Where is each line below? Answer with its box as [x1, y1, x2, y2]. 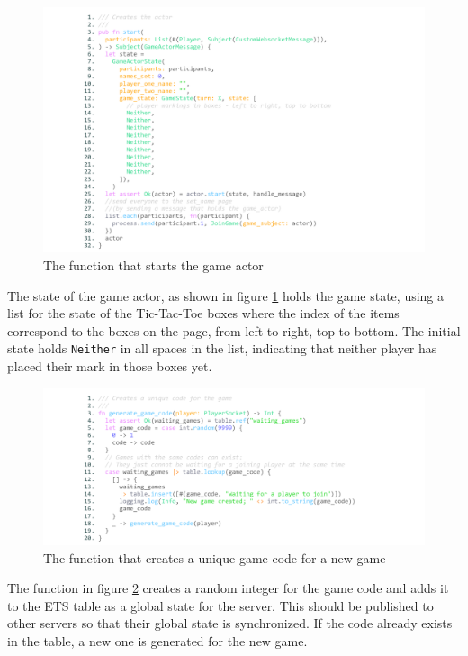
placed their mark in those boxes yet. [7, 357, 212, 376]
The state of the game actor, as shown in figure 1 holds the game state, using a [7, 286, 445, 305]
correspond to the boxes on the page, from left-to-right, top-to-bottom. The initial [7, 321, 461, 340]
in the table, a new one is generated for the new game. [7, 631, 308, 650]
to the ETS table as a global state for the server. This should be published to [7, 596, 434, 615]
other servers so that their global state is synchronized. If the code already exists [7, 614, 453, 633]
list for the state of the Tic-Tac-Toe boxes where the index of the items [7, 304, 400, 323]
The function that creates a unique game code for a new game [43, 548, 386, 567]
